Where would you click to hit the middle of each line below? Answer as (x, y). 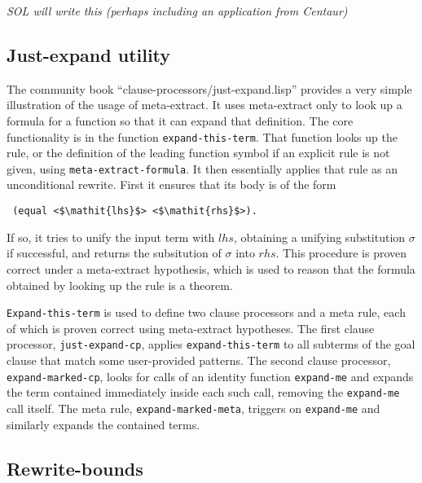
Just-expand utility (89, 54)
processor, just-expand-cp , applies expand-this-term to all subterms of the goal (211, 344)
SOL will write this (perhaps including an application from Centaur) (177, 11)
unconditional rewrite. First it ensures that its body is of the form (171, 184)
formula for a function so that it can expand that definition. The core (180, 120)
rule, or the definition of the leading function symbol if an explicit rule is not (198, 153)
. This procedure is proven (341, 253)
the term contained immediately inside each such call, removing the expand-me (203, 392)
